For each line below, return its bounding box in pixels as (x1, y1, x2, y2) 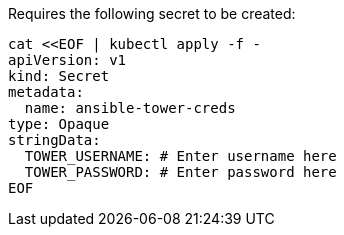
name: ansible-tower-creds (24, 100, 236, 116)
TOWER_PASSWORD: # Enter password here (24, 164, 337, 180)
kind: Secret (8, 68, 110, 84)
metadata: (8, 84, 84, 100)
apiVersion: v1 (8, 52, 127, 68)
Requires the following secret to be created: (8, 5, 296, 22)
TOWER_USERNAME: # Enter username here (24, 148, 337, 164)
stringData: (8, 132, 101, 148)
